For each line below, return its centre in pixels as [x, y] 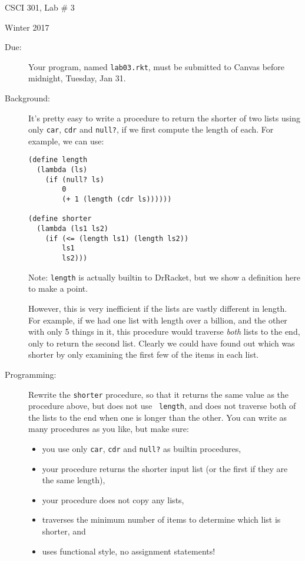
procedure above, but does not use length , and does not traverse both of [162, 406]
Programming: [31, 374]
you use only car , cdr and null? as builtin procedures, [142, 448]
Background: [27, 98]
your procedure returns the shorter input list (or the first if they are [165, 468]
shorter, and [64, 531]
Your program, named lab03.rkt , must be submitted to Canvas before [157, 66]
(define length [58, 160]
